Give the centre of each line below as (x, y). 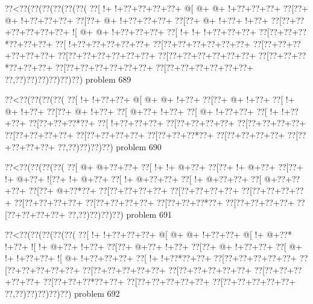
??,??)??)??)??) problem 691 (120, 214)
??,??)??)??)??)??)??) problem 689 (68, 79)
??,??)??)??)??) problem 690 (109, 146)
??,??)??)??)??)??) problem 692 (62, 293)
